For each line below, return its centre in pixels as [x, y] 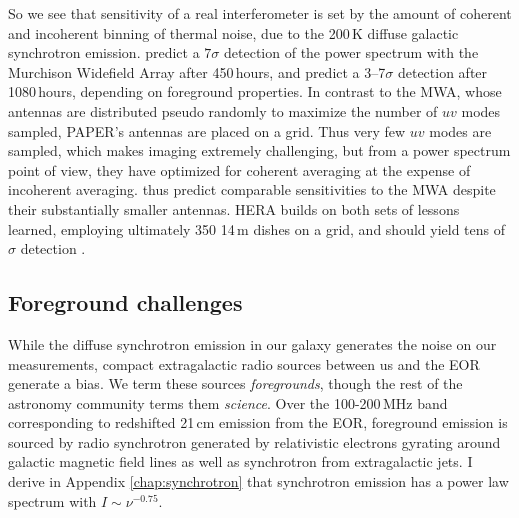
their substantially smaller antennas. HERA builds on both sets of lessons [234, 208]
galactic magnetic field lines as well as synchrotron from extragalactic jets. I [240, 461]
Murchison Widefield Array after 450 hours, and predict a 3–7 [197, 71]
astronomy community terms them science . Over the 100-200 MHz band [228, 402]
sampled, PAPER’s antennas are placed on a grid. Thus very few [207, 130]
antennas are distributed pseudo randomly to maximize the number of [223, 110]
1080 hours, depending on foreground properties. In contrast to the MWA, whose [255, 91]
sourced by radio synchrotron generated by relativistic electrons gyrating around [254, 441]
